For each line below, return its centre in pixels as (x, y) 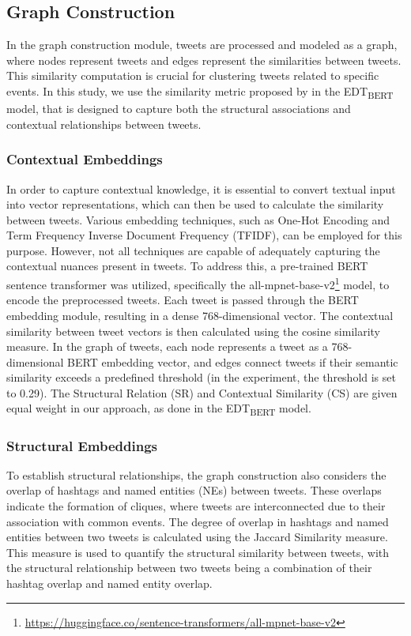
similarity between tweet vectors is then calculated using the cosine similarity (194, 331)
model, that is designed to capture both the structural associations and (179, 109)
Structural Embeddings (82, 445)
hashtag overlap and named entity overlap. (109, 583)
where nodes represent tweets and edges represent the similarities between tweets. (204, 60)
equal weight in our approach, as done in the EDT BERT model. (159, 409)
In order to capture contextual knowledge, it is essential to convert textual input (201, 188)
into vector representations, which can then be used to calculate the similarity (195, 204)
